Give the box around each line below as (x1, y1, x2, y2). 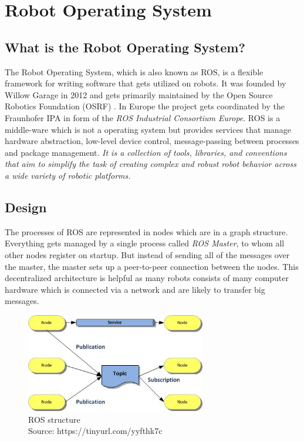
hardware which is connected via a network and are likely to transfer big (5, 283, 265, 295)
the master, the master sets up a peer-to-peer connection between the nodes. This (5, 260, 299, 272)
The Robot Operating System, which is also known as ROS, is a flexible (5, 65, 264, 78)
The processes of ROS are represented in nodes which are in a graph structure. (5, 225, 288, 238)
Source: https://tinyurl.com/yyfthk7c (28, 425, 163, 437)
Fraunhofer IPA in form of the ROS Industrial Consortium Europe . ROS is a (5, 111, 281, 123)
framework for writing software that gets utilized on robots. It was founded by (5, 77, 286, 89)
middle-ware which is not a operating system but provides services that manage (5, 123, 291, 135)
